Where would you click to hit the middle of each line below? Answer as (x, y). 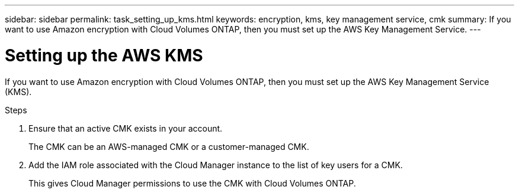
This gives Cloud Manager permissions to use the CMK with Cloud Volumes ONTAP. (192, 183)
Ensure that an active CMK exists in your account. (126, 128)
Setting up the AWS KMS (104, 55)
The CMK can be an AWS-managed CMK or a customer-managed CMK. (169, 146)
